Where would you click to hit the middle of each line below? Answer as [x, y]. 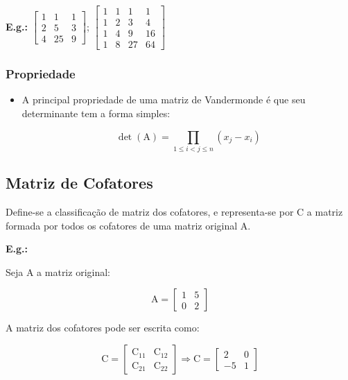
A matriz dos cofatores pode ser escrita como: [103, 328]
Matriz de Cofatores [79, 183]
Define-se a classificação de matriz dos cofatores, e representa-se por [150, 212]
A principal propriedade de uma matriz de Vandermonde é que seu [164, 100]
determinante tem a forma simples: [96, 113]
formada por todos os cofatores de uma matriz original [122, 225]
